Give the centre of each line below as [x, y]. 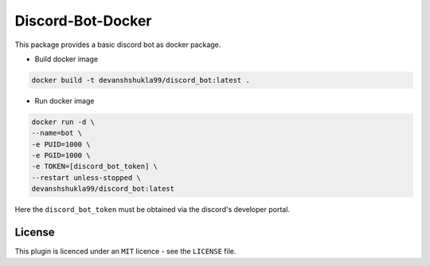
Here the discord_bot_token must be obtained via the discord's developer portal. [152, 209]
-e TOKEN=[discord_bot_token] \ [95, 166]
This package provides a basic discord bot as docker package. [118, 45]
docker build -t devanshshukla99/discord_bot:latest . [141, 80]
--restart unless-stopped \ [86, 178]
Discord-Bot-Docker [83, 21]
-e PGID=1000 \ [61, 156]
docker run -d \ [63, 122]
